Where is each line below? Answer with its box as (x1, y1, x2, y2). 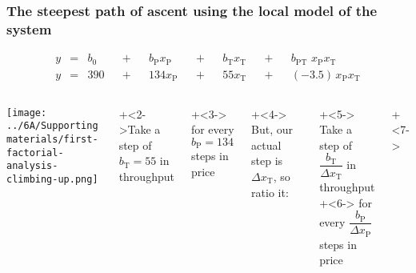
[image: (6, 106, 47, 118)
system (6, 18, 52, 38)
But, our (251, 121, 294, 138)
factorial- (6, 147, 64, 159)
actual (251, 136, 282, 153)
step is (251, 152, 283, 169)
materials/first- (6, 133, 98, 145)
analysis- (6, 160, 58, 172)
